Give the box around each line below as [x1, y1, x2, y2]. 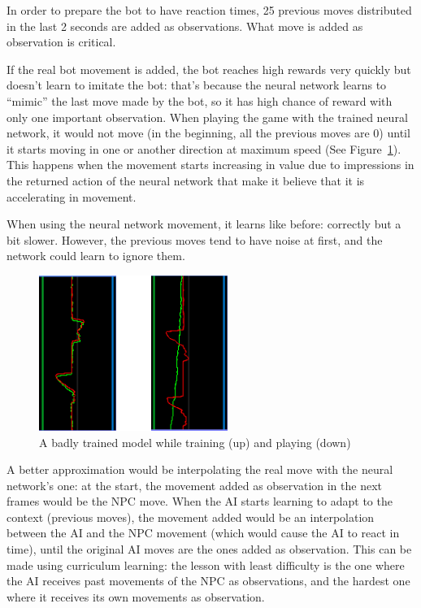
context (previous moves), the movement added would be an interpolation [7, 508, 375, 525]
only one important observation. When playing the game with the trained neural [7, 108, 408, 125]
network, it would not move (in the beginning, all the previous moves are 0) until [7, 124, 410, 141]
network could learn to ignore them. [7, 247, 185, 264]
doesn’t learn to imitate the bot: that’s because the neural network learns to [7, 76, 387, 93]
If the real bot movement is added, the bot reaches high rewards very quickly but [7, 60, 411, 77]
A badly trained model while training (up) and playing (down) [39, 433, 351, 450]
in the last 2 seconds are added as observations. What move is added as [7, 17, 363, 34]
